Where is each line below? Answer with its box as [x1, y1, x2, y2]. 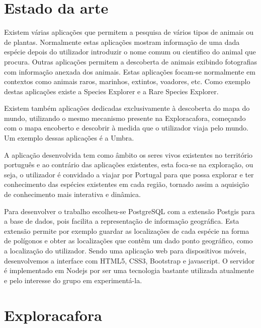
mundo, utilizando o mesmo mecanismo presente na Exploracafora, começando [4, 112, 246, 123]
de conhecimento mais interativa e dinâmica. [4, 189, 141, 200]
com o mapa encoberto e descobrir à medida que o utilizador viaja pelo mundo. [4, 122, 248, 133]
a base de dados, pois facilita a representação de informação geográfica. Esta [4, 216, 239, 226]
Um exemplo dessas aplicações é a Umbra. [4, 133, 134, 143]
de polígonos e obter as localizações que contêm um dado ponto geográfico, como [4, 235, 253, 246]
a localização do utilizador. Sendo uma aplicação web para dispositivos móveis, [4, 245, 246, 255]
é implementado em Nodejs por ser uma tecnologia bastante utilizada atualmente [4, 265, 254, 276]
